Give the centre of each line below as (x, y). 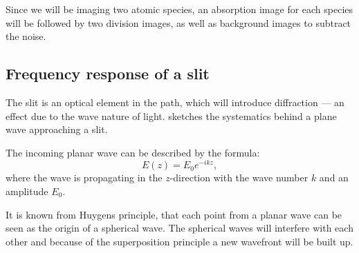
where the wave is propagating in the (84, 178)
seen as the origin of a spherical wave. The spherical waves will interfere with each (179, 228)
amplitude (27, 191)
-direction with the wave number (239, 178)
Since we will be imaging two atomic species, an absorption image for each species (179, 9)
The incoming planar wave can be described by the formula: (133, 152)
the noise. (26, 36)
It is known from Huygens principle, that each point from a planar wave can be (174, 214)
